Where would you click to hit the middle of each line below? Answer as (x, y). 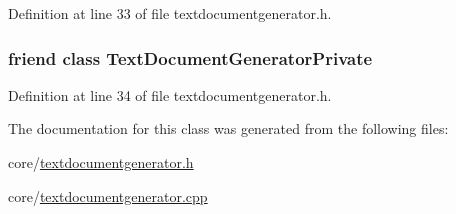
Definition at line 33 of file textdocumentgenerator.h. (170, 13)
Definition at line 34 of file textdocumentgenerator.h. (170, 94)
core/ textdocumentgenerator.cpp (108, 195)
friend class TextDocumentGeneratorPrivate (190, 57)
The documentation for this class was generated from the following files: (228, 128)
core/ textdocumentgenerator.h (101, 162)
